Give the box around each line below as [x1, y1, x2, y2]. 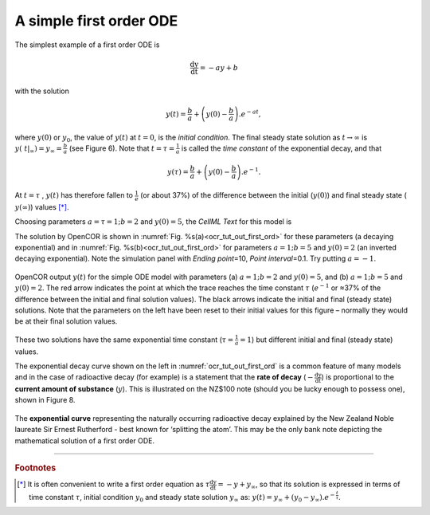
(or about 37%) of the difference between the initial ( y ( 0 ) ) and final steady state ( [140, 191, 408, 200]
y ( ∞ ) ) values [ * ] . [14, 202, 69, 211]
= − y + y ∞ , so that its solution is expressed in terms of [217, 479, 401, 491]
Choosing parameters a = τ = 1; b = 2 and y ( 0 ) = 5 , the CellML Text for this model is [14, 217, 292, 226]
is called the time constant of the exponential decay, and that [181, 143, 382, 153]
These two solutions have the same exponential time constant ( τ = [14, 335, 234, 344]
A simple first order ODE [14, 12, 178, 29]
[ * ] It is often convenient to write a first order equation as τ [17, 479, 210, 489]
